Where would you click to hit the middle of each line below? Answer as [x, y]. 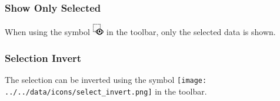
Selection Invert [43, 58]
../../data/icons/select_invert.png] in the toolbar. [106, 91]
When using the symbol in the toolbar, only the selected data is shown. [140, 32]
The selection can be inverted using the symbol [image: [106, 79]
